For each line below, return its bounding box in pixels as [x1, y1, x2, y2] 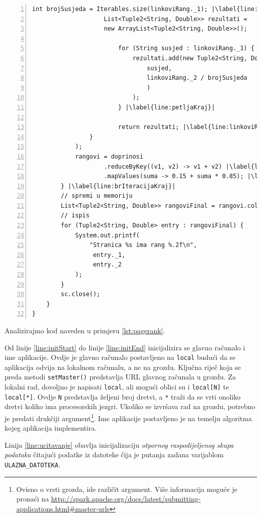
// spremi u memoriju [61, 192, 133, 200]
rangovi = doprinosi [75, 153, 143, 160]
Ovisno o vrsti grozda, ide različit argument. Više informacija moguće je [16, 483, 237, 494]
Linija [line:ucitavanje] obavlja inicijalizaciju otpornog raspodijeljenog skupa [5, 439, 234, 450]
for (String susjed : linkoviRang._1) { [118, 45, 254, 52]
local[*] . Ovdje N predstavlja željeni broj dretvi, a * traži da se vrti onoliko [5, 391, 241, 402]
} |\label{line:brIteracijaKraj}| [61, 182, 176, 190]
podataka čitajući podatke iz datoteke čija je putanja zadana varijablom [5, 449, 224, 460]
